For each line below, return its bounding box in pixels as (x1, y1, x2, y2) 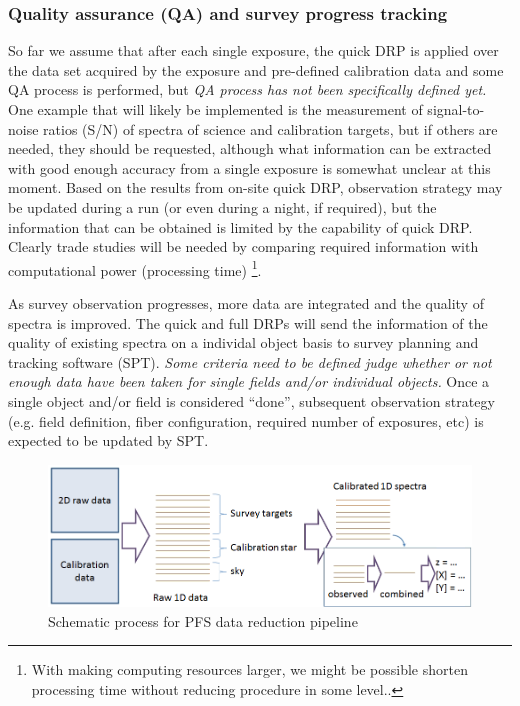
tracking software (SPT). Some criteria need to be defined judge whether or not (8, 351, 492, 372)
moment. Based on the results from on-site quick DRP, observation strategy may (8, 177, 503, 198)
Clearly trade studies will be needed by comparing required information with (8, 236, 479, 257)
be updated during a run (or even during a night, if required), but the (8, 196, 437, 217)
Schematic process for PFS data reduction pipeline (48, 610, 358, 631)
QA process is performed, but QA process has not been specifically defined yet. (8, 79, 487, 100)
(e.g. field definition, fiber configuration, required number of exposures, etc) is (8, 410, 484, 431)
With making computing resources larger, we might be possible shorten (31, 659, 468, 680)
